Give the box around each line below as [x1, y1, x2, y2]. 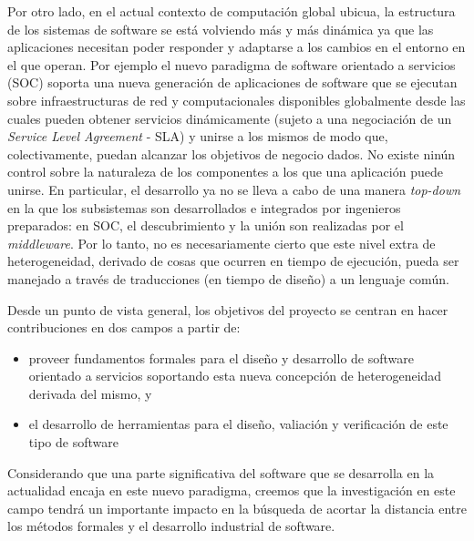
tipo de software [28, 433, 118, 452]
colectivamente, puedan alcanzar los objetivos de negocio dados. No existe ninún [7, 144, 456, 163]
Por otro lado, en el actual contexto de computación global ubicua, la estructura [7, 2, 456, 20]
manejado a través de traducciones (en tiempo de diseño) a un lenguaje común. [7, 269, 449, 288]
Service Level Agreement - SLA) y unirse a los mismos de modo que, [7, 127, 388, 146]
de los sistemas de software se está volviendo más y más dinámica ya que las [7, 19, 434, 38]
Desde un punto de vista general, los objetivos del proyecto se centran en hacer [7, 300, 448, 319]
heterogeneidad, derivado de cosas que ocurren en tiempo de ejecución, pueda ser [7, 251, 459, 270]
